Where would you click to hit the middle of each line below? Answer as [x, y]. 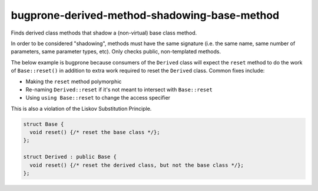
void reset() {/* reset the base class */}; [95, 132]
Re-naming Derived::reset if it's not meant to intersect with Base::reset [119, 89]
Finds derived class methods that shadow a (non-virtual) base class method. [104, 33]
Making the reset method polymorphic [74, 81]
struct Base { [44, 124]
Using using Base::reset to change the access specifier [98, 98]
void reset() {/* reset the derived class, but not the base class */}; [137, 165]
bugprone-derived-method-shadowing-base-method [145, 15]
